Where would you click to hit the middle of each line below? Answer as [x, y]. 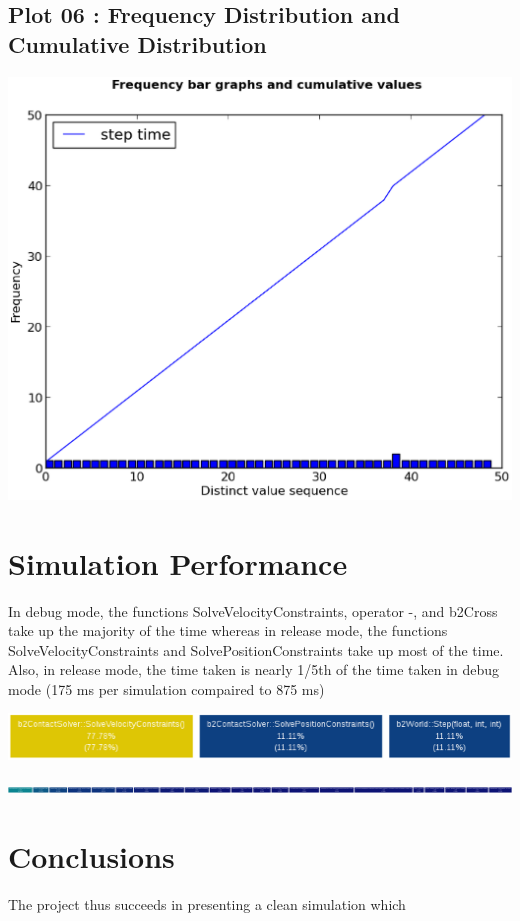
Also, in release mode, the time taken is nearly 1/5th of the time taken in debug [254, 669]
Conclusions [91, 856]
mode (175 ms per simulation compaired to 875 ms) [166, 688]
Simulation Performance [178, 562]
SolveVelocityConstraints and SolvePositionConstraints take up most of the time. [256, 649]
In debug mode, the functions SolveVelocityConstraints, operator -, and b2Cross [253, 610]
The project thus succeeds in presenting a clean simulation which [207, 904]
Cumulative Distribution [137, 43]
